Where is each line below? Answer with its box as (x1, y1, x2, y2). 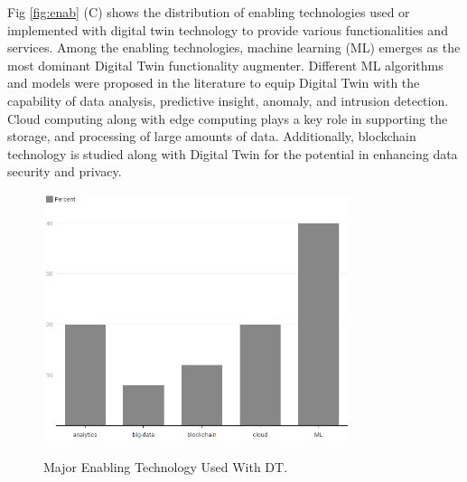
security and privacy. (7, 162, 122, 181)
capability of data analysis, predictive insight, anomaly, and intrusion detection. (7, 90, 449, 109)
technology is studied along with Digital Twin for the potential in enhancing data (7, 144, 458, 163)
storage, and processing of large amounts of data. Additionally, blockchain (7, 127, 416, 146)
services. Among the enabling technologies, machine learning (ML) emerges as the (7, 38, 461, 57)
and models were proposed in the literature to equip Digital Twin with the (7, 73, 420, 92)
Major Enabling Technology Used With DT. (43, 457, 288, 476)
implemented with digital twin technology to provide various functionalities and (7, 20, 448, 39)
